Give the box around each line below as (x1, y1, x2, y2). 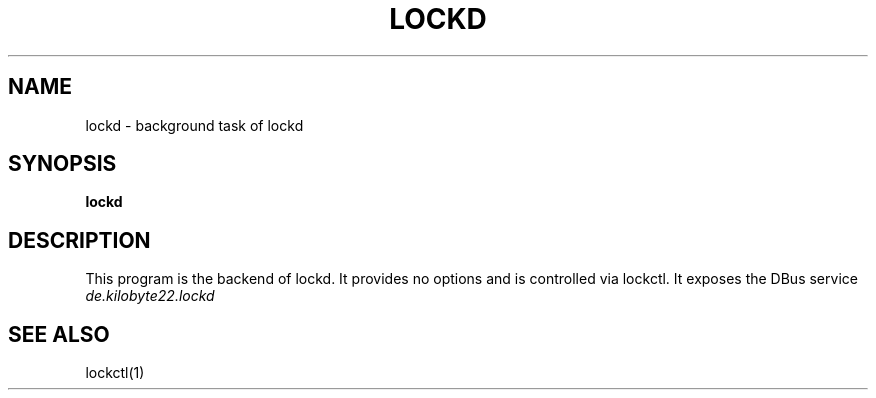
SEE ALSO (8, 321, 110, 347)
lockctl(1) (85, 364, 145, 382)
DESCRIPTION (8, 227, 151, 253)
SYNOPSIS (8, 151, 117, 177)
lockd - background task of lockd (85, 116, 304, 134)
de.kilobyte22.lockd (85, 287, 215, 305)
